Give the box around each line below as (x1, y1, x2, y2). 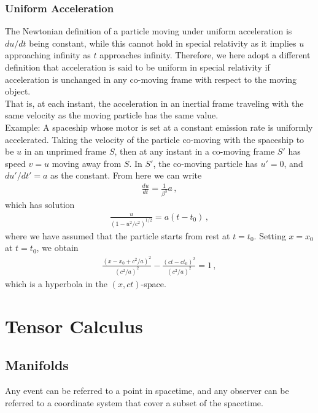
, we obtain (36, 241, 79, 254)
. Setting (254, 229, 286, 242)
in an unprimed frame (24, 145, 107, 158)
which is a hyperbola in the (5, 277, 107, 290)
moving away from (52, 156, 122, 169)
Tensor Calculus (5, 313, 143, 338)
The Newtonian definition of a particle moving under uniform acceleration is (5, 25, 292, 37)
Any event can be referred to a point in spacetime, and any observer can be (5, 384, 289, 396)
